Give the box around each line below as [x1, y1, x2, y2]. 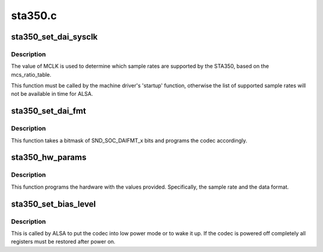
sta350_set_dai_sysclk [11, 32, 98, 42]
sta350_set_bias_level [11, 199, 96, 209]
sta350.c [11, 9, 57, 22]
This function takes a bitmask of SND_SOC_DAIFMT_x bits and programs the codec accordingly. [11, 136, 248, 144]
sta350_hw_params [11, 153, 87, 163]
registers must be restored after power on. [11, 238, 116, 245]
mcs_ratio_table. [11, 71, 52, 78]
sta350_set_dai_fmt [11, 106, 86, 116]
